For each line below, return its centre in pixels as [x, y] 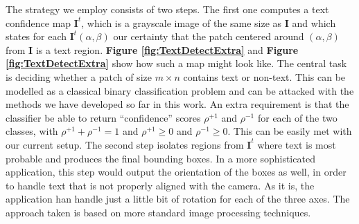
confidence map [38, 22]
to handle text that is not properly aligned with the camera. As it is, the [160, 185]
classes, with [32, 131]
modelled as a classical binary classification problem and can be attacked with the [180, 90]
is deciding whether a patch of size [79, 76]
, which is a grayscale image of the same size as [182, 22]
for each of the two [297, 117]
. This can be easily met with [290, 131]
